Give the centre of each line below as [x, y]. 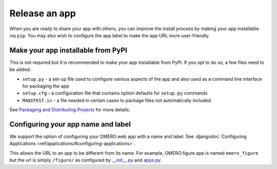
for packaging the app [46, 86]
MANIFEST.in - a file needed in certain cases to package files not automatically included [117, 100]
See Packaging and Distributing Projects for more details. [70, 110]
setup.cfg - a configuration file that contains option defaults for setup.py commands [115, 93]
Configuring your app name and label [70, 124]
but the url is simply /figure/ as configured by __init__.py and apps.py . [85, 160]
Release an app [43, 13]
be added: [20, 69]
